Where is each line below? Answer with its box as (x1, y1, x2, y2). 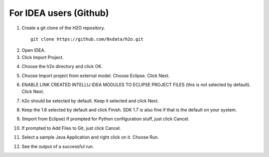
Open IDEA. (21, 47, 46, 53)
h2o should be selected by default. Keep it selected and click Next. (21, 97, 159, 104)
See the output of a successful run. (21, 143, 94, 149)
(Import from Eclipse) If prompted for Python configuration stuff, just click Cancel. (21, 116, 189, 122)
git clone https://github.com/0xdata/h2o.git (30, 36, 144, 42)
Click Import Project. (21, 54, 64, 60)
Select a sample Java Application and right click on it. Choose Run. (21, 134, 159, 140)
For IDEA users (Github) (9, 7, 109, 18)
